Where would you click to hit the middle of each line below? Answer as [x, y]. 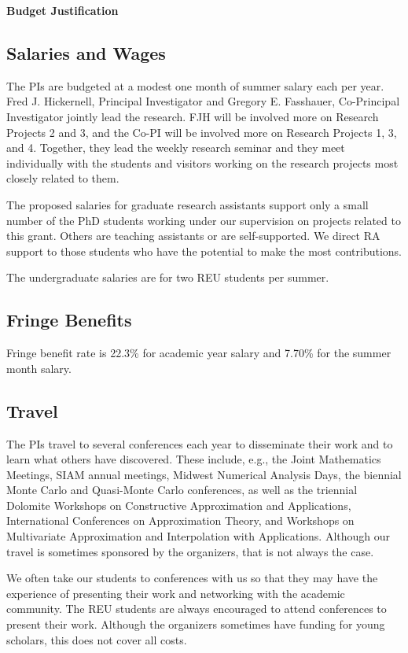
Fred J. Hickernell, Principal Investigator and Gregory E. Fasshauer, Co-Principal [203, 101]
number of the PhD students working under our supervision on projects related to [204, 220]
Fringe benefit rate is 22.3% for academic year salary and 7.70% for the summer [199, 353]
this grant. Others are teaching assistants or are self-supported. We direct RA [193, 236]
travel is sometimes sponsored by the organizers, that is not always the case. [190, 551]
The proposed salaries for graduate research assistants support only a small [187, 204]
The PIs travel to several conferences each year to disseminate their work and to [200, 443]
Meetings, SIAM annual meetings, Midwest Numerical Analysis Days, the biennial [204, 474]
